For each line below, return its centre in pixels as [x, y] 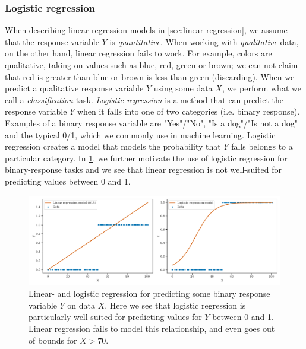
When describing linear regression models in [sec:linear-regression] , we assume [146, 30]
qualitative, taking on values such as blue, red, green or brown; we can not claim [152, 65]
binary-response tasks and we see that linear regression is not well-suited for [143, 169]
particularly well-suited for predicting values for [115, 317]
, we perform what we [261, 88]
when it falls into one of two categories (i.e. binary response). [188, 111]
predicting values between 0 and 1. [68, 181]
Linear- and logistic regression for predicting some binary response [149, 294]
